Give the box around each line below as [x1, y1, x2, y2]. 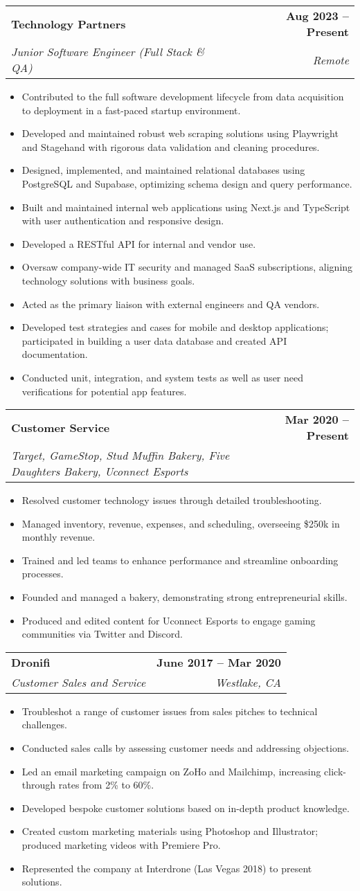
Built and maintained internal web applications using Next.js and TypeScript [21, 199, 350, 214]
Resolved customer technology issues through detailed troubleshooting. [21, 493, 322, 507]
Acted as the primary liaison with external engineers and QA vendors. [21, 296, 320, 311]
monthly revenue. [21, 530, 96, 544]
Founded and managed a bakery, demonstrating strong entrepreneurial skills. [21, 590, 348, 604]
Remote [312, 51, 349, 68]
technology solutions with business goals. [21, 273, 195, 287]
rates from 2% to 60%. [58, 777, 154, 792]
